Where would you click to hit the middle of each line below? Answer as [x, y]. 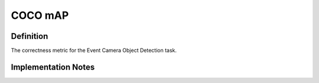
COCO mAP [40, 15]
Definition [30, 36]
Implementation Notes [53, 67]
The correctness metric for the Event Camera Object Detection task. [94, 51]
